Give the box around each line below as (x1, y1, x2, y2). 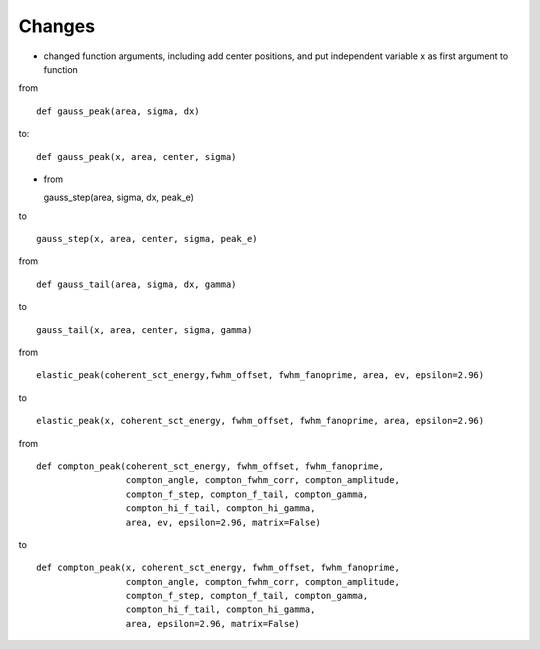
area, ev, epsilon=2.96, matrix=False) (125, 516, 322, 528)
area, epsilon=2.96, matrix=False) (125, 618, 300, 629)
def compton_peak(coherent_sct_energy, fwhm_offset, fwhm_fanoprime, (36, 460, 385, 472)
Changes (18, 15, 95, 37)
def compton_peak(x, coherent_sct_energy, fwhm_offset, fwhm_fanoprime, (36, 562, 400, 574)
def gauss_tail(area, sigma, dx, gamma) (36, 278, 237, 290)
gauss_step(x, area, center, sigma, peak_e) (36, 233, 259, 245)
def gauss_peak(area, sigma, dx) (36, 105, 200, 117)
